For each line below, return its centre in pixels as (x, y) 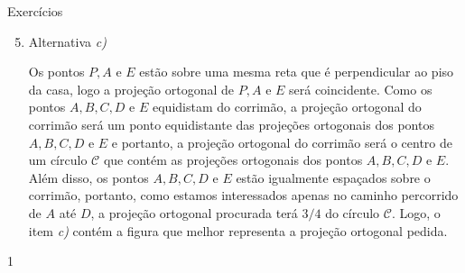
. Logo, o (416, 212)
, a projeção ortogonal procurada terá (194, 212)
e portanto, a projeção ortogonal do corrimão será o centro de (282, 142)
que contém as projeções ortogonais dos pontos (233, 160)
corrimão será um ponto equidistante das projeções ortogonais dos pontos (231, 124)
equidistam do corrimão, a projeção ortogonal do (287, 107)
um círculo (58, 160)
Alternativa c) (67, 41)
